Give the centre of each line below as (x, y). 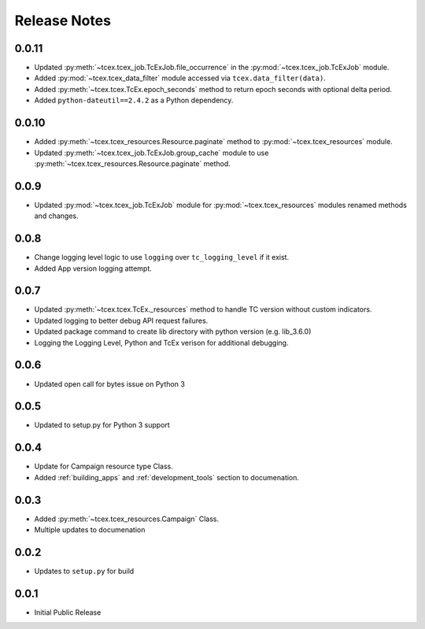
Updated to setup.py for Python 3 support (102, 425)
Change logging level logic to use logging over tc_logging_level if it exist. (162, 257)
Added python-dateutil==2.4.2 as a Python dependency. (134, 100)
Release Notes (63, 20)
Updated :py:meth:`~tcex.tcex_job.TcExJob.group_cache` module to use (152, 153)
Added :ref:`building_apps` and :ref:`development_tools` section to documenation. (166, 477)
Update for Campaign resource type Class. (103, 466)
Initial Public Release (68, 612)
